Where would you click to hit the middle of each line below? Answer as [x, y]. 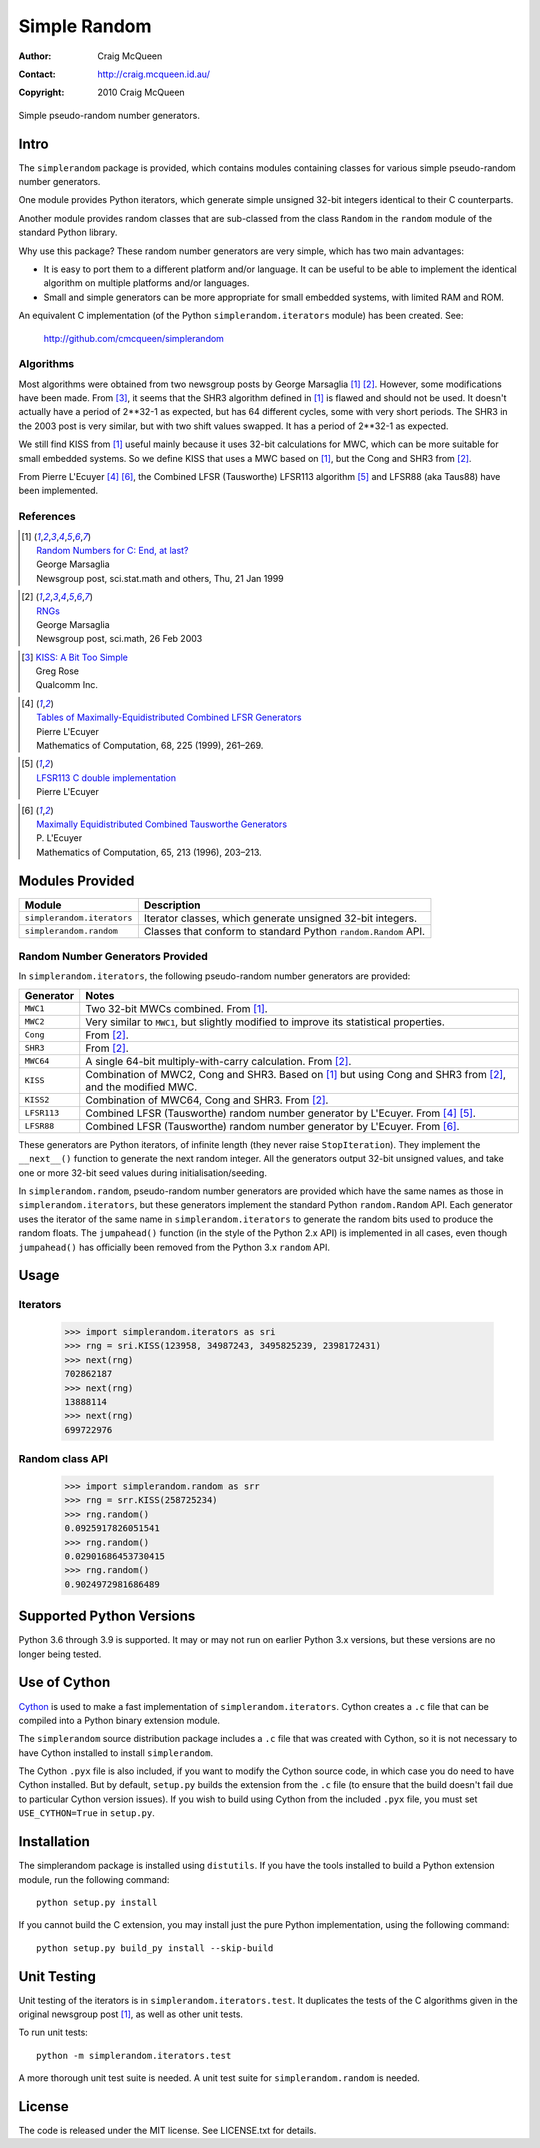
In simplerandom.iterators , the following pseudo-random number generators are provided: [214, 976]
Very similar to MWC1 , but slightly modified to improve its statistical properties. [265, 1022]
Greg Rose [57, 671]
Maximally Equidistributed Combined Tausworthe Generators [162, 824]
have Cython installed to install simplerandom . [116, 1752]
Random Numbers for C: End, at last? [112, 550]
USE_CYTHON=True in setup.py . [86, 1813]
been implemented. [58, 491]
